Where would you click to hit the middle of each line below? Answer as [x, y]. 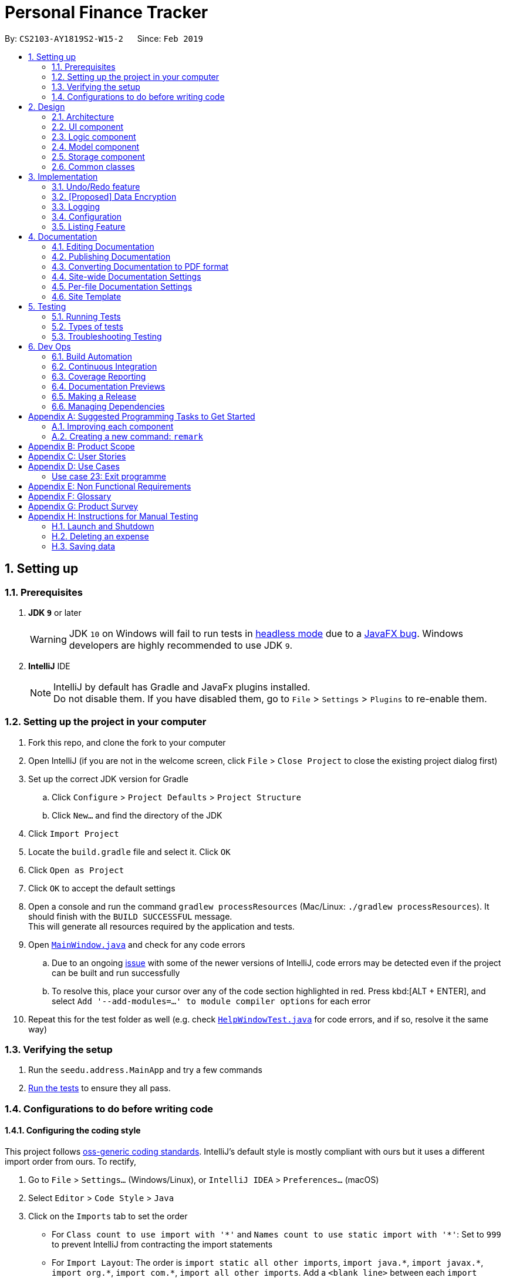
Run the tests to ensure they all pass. [99, 1088]
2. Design [47, 106]
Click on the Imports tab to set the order [108, 1216]
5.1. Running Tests [86, 316]
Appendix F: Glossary [70, 496]
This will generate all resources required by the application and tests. [161, 926]
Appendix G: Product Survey [83, 506]
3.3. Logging [76, 206]
